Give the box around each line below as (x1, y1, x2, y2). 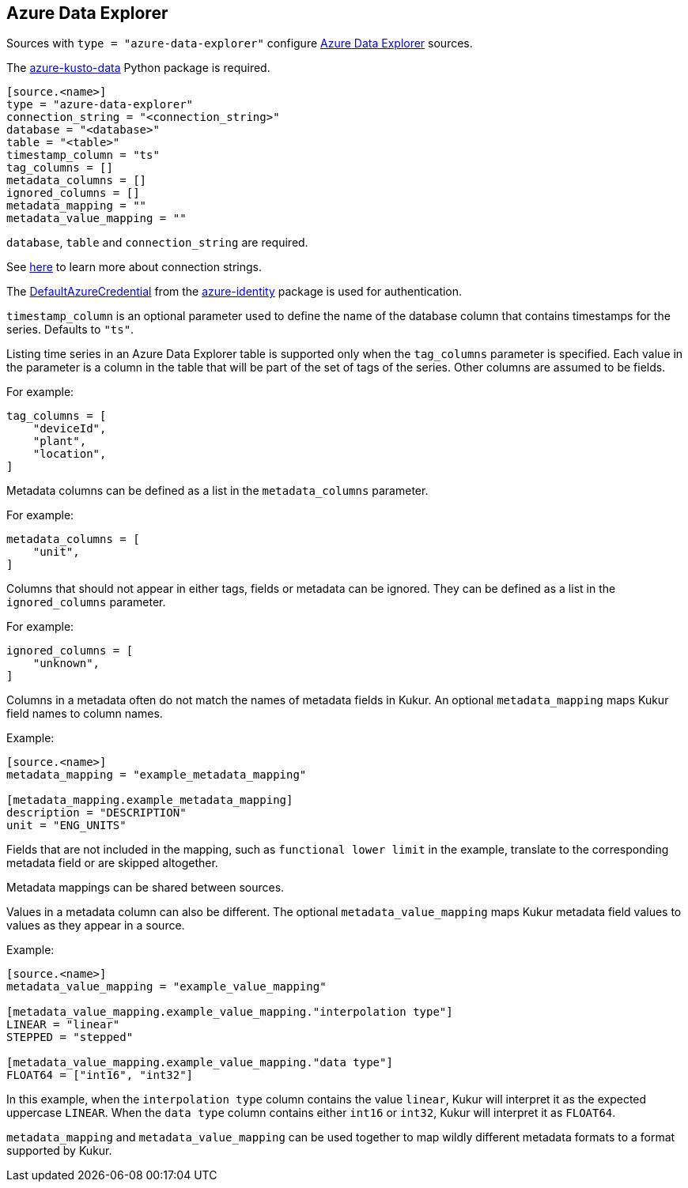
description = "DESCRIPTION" (6, 806, 187, 820)
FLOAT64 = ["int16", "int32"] (6, 1069, 194, 1082)
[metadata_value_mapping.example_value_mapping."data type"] (6, 1056, 393, 1069)
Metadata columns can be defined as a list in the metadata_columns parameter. (6, 484, 429, 498)
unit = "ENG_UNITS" (6, 819, 127, 832)
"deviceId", (32, 422, 107, 436)
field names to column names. (6, 707, 163, 721)
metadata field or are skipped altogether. (6, 856, 218, 870)
